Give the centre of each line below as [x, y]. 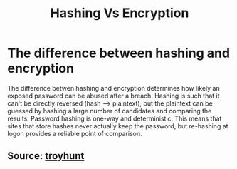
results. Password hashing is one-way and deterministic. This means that [115, 118]
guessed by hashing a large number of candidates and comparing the [110, 111]
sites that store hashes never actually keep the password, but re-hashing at [118, 126]
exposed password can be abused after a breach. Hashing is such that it [114, 96]
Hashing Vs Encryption [120, 13]
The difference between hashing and [118, 53]
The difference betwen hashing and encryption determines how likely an [114, 88]
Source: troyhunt [46, 156]
